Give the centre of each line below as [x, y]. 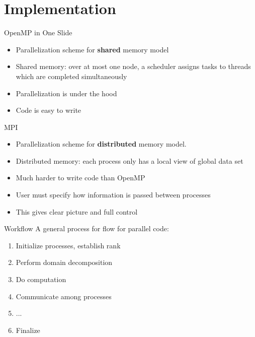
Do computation [41, 279]
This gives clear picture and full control [77, 211]
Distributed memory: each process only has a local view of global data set [130, 160]
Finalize [28, 330]
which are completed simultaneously [71, 76]
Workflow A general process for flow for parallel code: [87, 228]
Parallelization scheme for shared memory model [92, 49]
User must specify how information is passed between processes [113, 195]
